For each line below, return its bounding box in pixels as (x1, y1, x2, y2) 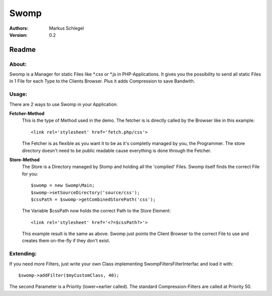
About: (9, 60, 27, 67)
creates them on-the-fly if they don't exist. (22, 238, 110, 244)
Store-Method (9, 157, 40, 163)
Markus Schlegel (49, 25, 84, 31)
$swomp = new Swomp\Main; (31, 183, 95, 188)
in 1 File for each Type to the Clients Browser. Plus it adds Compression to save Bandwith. (9, 78, 195, 84)
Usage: (9, 91, 28, 98)
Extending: (9, 250, 37, 257)
